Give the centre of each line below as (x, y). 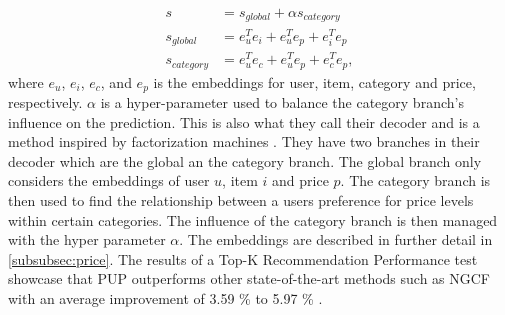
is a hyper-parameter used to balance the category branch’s (282, 102)
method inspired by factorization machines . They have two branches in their (244, 141)
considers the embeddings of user (109, 180)
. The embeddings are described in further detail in (336, 239)
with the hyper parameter (87, 239)
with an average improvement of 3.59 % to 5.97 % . (165, 298)
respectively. (45, 102)
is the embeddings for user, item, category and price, (314, 81)
